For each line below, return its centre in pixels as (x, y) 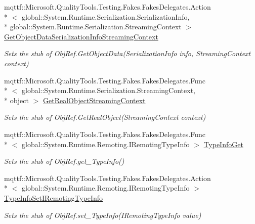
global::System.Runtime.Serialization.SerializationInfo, (105, 16)
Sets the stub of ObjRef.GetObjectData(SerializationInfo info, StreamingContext (127, 53)
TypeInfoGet (223, 144)
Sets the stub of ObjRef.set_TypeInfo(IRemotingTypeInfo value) (103, 215)
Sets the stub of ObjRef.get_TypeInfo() (64, 161)
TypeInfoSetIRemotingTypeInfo (54, 197)
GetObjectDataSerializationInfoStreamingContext (81, 36)
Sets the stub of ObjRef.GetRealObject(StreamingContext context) (105, 117)
